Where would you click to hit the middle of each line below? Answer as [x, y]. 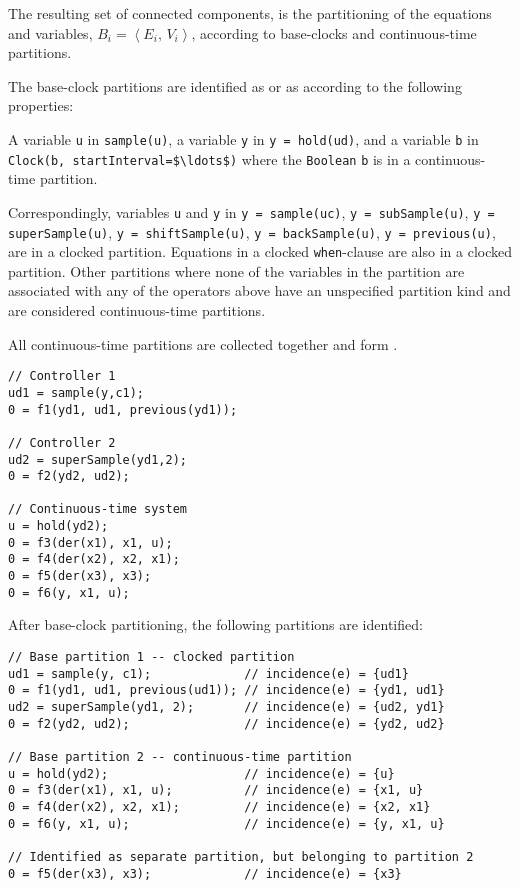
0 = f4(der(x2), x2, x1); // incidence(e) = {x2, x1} [219, 806]
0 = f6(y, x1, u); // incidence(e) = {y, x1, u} [226, 823]
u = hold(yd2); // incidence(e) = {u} [201, 773]
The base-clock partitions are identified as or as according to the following [235, 85]
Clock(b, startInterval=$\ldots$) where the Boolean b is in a [209, 158]
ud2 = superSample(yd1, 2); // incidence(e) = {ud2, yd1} [226, 706]
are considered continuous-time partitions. [137, 310]
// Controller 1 [62, 376]
